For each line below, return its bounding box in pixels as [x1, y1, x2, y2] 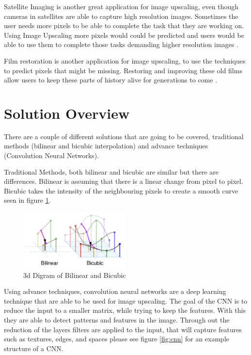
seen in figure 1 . [4, 195, 51, 205]
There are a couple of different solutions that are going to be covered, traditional [4, 131, 244, 141]
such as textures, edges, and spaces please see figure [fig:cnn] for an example [4, 334, 230, 344]
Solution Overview [4, 103, 130, 123]
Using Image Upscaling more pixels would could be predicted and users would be [4, 30, 244, 40]
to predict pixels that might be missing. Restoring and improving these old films [4, 65, 242, 75]
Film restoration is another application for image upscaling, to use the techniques [4, 55, 246, 65]
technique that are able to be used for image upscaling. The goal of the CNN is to [4, 295, 248, 306]
